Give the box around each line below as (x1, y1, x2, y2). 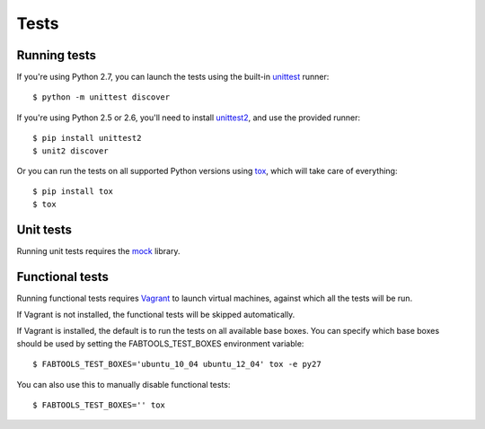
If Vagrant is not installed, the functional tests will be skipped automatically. (16, 310, 295, 320)
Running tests (16, 48, 97, 63)
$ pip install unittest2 (32, 133, 142, 144)
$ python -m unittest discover (32, 92, 171, 102)
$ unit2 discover (32, 145, 109, 156)
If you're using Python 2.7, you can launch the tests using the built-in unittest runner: (16, 72, 330, 83)
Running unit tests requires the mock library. (16, 245, 181, 256)
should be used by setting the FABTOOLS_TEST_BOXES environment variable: (16, 337, 304, 349)
